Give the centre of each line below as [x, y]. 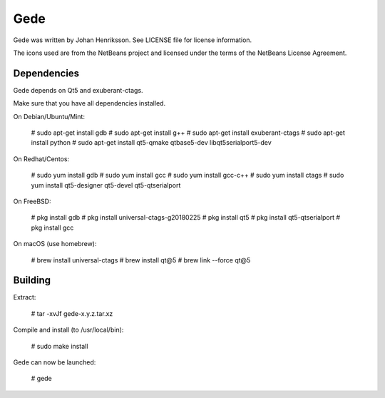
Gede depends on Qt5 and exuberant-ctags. [78, 90]
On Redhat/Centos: [41, 159]
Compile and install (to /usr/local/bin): [68, 330]
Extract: [25, 297]
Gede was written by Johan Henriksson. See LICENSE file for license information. [133, 40]
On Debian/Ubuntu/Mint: [49, 116]
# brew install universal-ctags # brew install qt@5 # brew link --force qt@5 [141, 260]
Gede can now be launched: [55, 362]
